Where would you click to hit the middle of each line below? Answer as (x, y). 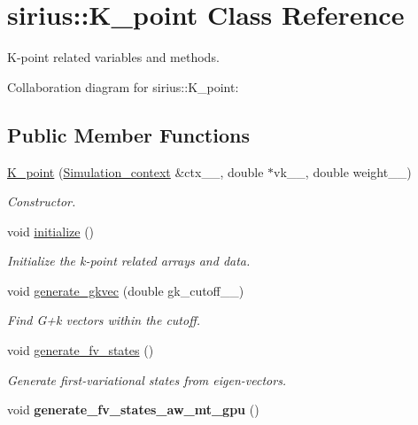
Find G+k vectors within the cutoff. (104, 320)
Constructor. (42, 201)
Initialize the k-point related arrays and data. (129, 261)
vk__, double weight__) (343, 171)
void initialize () (51, 231)
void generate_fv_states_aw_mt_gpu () (133, 410)
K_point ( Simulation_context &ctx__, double (135, 171)
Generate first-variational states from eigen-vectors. (147, 379)
